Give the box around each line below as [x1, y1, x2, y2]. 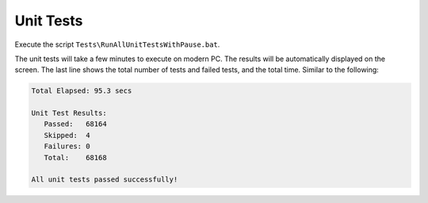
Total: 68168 [44, 153, 107, 162]
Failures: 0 [44, 142, 90, 151]
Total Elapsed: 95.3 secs [31, 86, 132, 95]
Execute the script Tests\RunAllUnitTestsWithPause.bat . [14, 40, 220, 49]
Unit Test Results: [31, 109, 107, 118]
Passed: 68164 [44, 120, 107, 128]
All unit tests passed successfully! [31, 175, 178, 184]
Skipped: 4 [44, 131, 90, 140]
